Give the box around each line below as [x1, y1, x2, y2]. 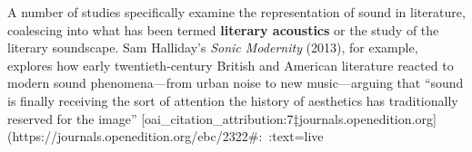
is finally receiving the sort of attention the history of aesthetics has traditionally [7, 90, 458, 109]
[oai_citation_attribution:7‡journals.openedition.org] [141, 109, 437, 128]
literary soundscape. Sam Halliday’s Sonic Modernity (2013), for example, [7, 38, 418, 57]
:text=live [268, 127, 324, 146]
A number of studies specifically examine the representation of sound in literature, [7, 3, 466, 21]
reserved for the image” [7, 109, 137, 128]
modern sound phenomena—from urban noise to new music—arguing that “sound [7, 73, 464, 92]
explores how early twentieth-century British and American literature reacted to [7, 55, 454, 74]
